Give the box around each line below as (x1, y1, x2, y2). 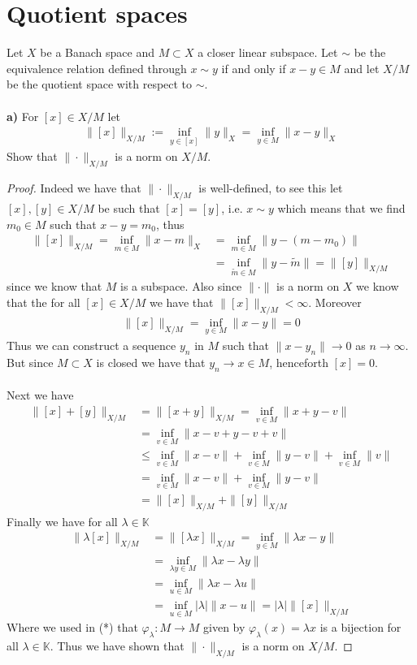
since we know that (7, 278, 102, 295)
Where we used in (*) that (7, 619, 138, 636)
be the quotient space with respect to (7, 76, 193, 93)
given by (203, 619, 245, 636)
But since (7, 353, 54, 370)
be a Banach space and (40, 44, 154, 61)
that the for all (7, 294, 80, 310)
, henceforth (269, 353, 328, 370)
